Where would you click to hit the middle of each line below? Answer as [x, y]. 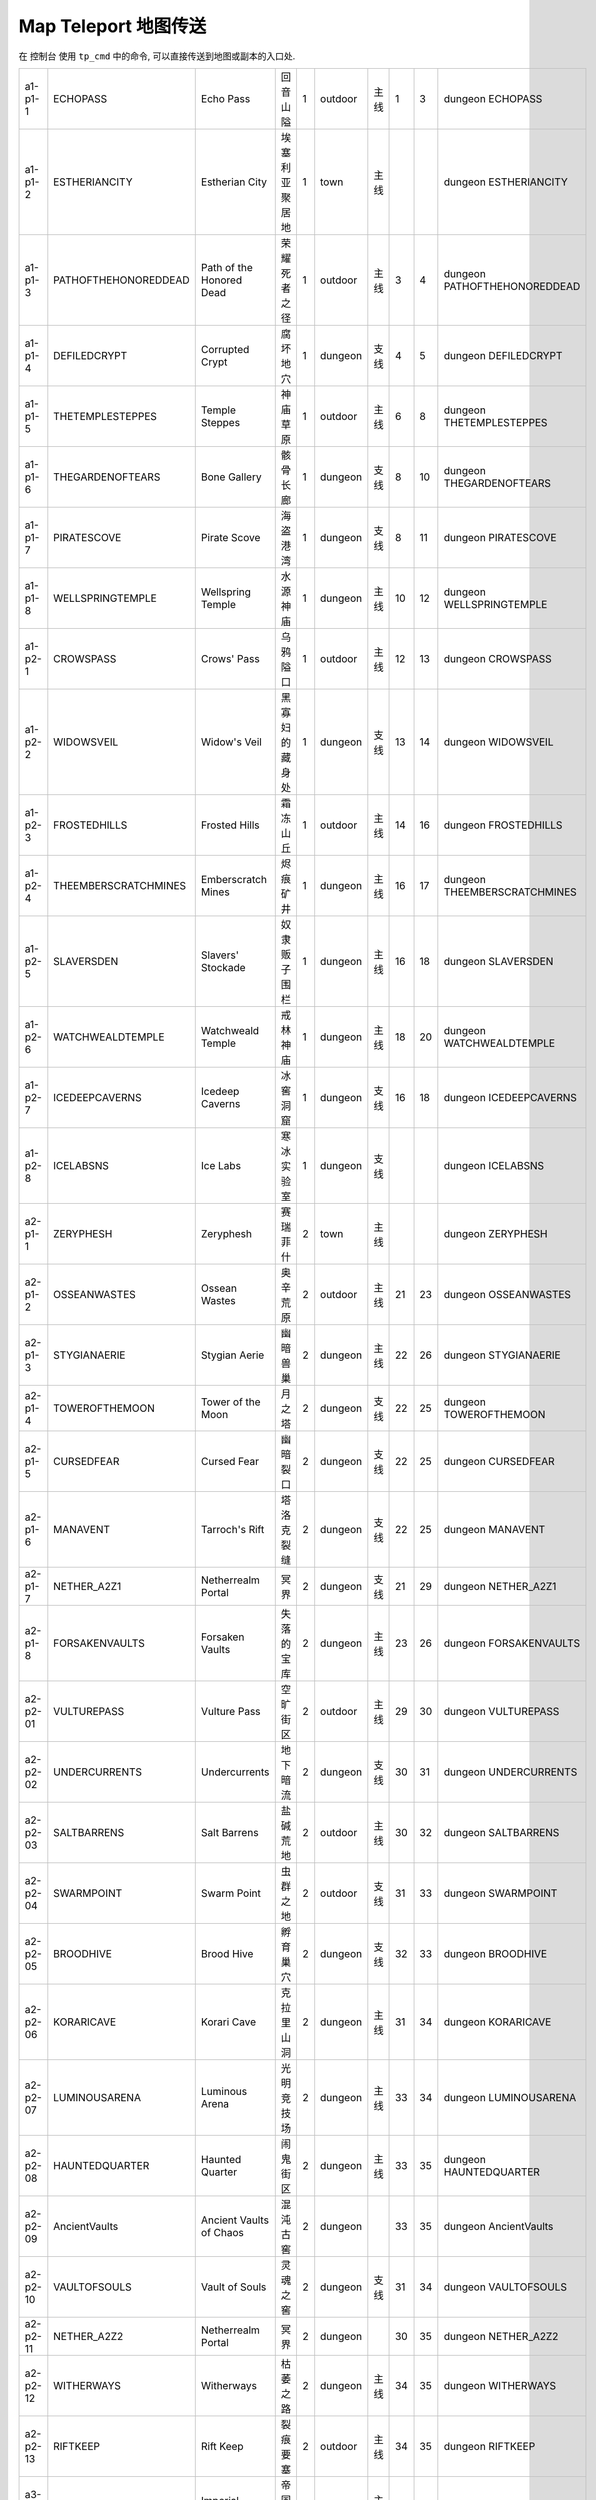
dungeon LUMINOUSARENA [510, 2097]
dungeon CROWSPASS [497, 658]
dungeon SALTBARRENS [501, 1832]
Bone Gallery [231, 477]
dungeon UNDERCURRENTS [510, 1772]
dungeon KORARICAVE [497, 2022]
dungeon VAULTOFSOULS [505, 2287]
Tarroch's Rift [232, 1529]
